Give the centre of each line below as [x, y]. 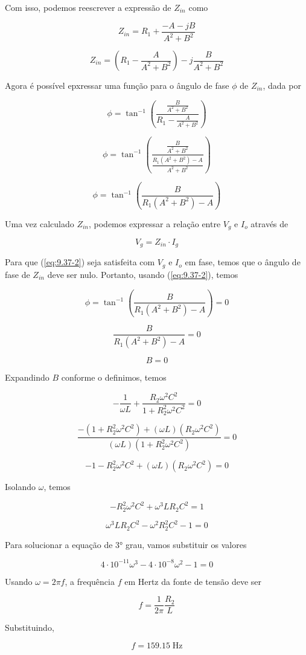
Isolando [21, 487]
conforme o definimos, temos [114, 377]
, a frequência [90, 581]
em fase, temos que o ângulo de [243, 262]
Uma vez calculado [40, 223]
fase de [18, 274]
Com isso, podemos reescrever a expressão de [88, 7]
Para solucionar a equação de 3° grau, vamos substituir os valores [126, 544]
